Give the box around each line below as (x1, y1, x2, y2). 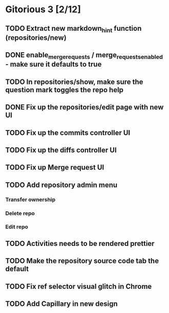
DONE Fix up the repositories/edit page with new (5, 103, 164, 112)
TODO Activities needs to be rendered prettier (5, 239, 155, 248)
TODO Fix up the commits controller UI (5, 128, 131, 137)
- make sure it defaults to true (5, 60, 102, 69)
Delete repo (5, 210, 35, 217)
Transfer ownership (5, 196, 56, 203)
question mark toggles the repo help (5, 86, 124, 94)
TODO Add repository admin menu (5, 180, 118, 189)
